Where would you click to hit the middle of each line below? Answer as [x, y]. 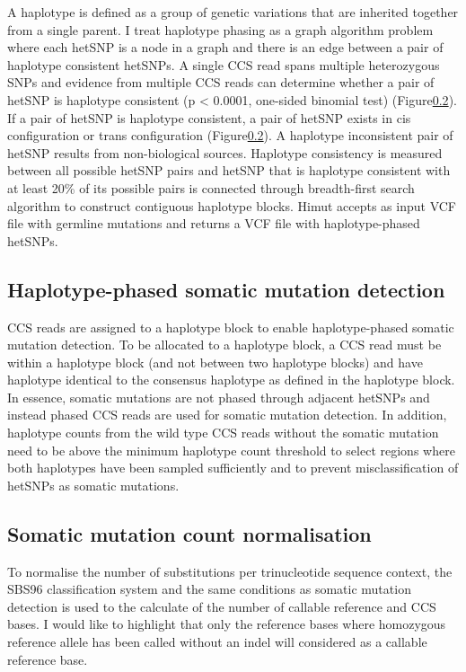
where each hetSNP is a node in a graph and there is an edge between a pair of [225, 47]
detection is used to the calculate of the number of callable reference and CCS [222, 606]
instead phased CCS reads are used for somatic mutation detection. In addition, [227, 415]
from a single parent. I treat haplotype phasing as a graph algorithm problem [220, 29]
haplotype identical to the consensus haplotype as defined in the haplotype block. [231, 380]
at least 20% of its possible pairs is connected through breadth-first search [211, 187]
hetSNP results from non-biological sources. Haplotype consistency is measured [225, 152]
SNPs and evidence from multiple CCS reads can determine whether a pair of [221, 82]
